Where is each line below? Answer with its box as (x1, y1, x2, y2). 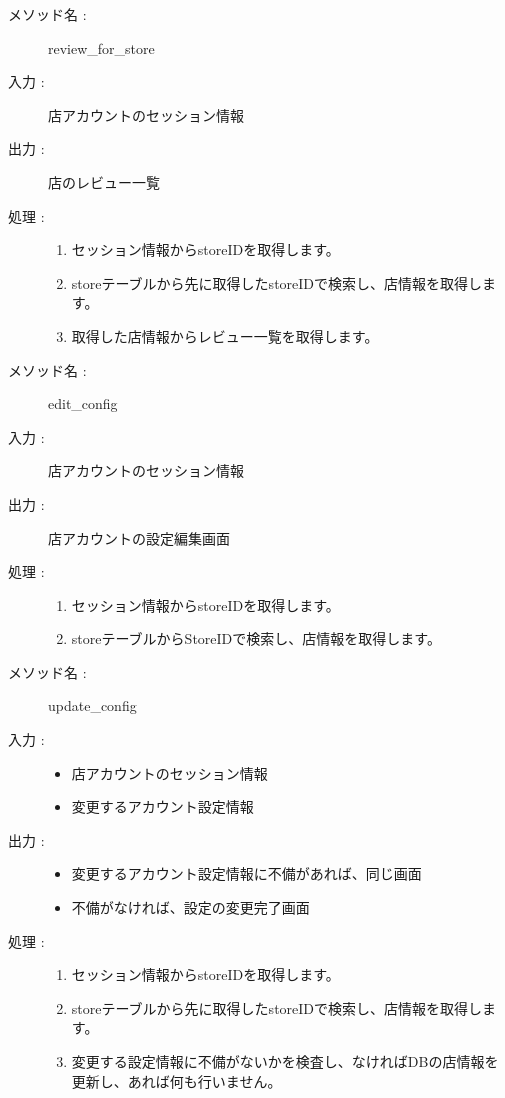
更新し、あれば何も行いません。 (71, 1070, 282, 1091)
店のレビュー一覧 (48, 171, 160, 192)
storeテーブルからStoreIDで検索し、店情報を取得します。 (71, 628, 441, 649)
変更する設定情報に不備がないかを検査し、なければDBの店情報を (71, 1051, 499, 1071)
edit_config (48, 393, 118, 414)
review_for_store (48, 37, 155, 58)
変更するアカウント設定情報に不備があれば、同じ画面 (71, 863, 422, 884)
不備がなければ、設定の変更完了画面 (71, 897, 310, 918)
